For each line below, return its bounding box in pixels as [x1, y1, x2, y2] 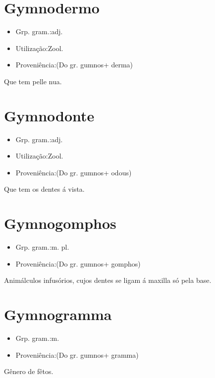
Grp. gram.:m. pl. [15, 242, 69, 252]
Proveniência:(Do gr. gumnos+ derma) [15, 59, 133, 70]
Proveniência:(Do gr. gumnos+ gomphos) [15, 258, 141, 269]
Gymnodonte [4, 105, 95, 125]
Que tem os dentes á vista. [4, 184, 85, 194]
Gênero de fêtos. [4, 366, 54, 377]
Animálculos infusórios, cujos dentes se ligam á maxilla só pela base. [4, 275, 212, 285]
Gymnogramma [4, 304, 112, 324]
